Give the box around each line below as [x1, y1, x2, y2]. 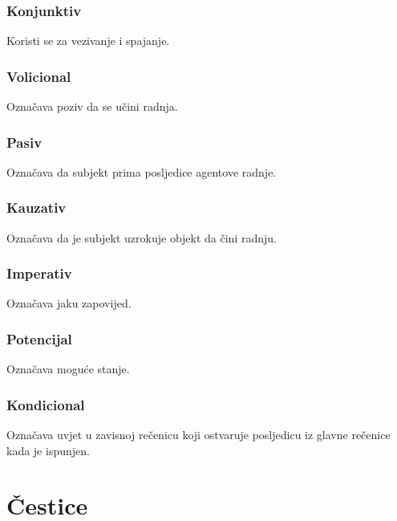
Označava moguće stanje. [6, 360, 130, 377]
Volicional [6, 66, 71, 86]
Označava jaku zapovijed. [6, 295, 132, 311]
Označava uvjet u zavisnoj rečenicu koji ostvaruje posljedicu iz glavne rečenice [6, 426, 391, 443]
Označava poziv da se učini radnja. [6, 98, 178, 115]
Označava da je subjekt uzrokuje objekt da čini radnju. [6, 229, 277, 246]
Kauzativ [6, 197, 67, 218]
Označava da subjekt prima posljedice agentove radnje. [6, 163, 277, 180]
